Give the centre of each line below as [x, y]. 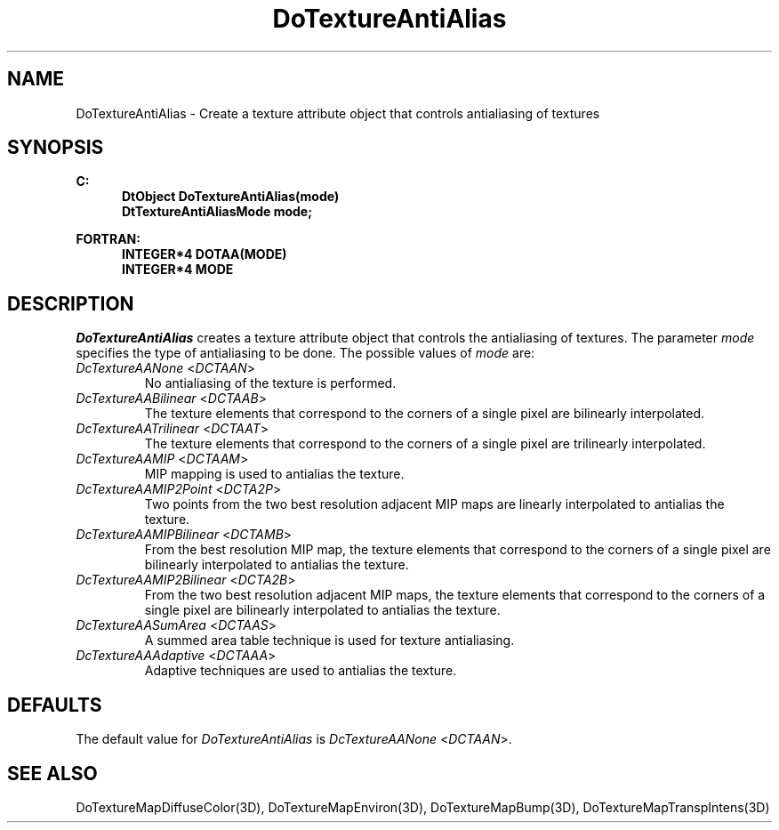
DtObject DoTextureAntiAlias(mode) [231, 197]
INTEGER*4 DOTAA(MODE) [205, 254]
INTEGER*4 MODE [178, 270]
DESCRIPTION [71, 303]
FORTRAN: [108, 239]
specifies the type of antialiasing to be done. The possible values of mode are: [305, 353]
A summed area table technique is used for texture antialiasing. [329, 641]
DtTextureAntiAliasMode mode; [217, 212]
